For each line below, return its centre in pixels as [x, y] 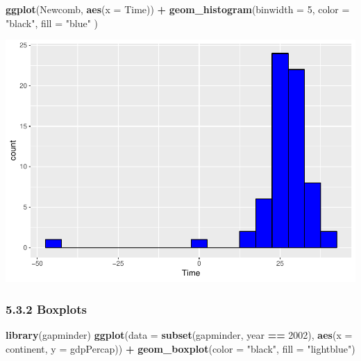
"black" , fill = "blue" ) [52, 23]
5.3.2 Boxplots [46, 309]
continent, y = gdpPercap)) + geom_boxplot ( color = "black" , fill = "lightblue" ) [180, 348]
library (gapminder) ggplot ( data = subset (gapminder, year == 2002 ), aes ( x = [179, 334]
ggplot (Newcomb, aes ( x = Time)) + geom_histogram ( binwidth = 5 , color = [178, 9]
